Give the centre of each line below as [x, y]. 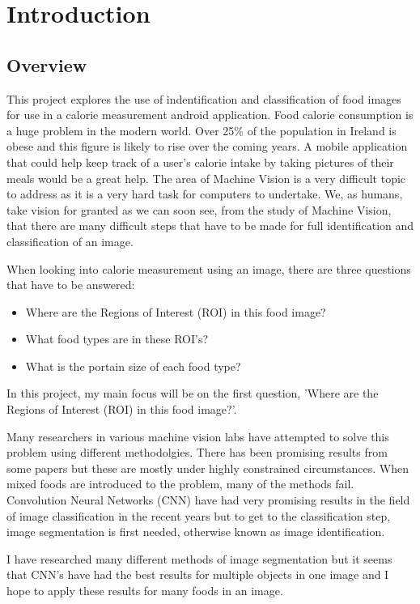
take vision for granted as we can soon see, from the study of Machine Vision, [199, 209]
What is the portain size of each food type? [133, 366]
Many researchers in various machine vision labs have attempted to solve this [198, 436]
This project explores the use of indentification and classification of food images [204, 98]
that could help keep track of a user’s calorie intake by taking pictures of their [200, 162]
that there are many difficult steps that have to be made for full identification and [210, 225]
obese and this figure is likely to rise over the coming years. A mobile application [207, 146]
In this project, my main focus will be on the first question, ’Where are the [193, 393]
